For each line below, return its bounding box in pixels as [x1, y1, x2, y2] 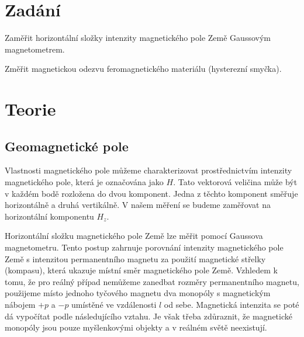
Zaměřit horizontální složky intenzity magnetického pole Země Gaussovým [5, 32, 271, 44]
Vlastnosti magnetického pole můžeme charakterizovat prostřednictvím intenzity [5, 164, 292, 176]
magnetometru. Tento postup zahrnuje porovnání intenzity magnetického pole [5, 241, 284, 253]
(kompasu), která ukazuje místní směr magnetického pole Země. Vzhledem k [5, 264, 278, 276]
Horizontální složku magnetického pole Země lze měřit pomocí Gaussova [5, 230, 263, 242]
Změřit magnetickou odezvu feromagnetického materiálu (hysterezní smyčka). [5, 62, 282, 75]
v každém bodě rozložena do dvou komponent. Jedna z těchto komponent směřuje [5, 187, 298, 199]
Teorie [5, 97, 56, 121]
